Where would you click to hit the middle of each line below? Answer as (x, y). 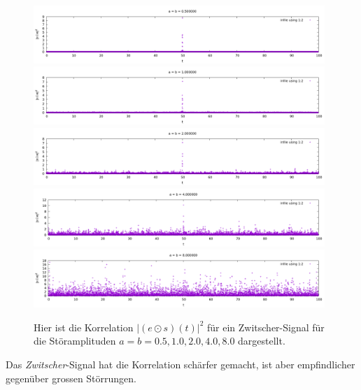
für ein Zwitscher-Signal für (266, 327)
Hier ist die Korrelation (84, 327)
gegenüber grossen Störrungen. (71, 378)
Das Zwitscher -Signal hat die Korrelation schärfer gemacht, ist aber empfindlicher (180, 364)
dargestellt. (262, 341)
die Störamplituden (75, 341)
